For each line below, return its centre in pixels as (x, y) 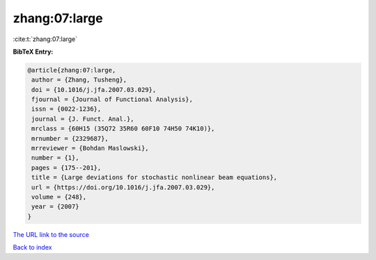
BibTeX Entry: (33, 52)
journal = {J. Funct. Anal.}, (83, 119)
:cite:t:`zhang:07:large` (45, 39)
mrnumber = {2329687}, (70, 138)
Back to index (32, 247)
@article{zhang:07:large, (72, 70)
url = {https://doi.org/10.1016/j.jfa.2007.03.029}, (123, 187)
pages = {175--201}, (66, 168)
